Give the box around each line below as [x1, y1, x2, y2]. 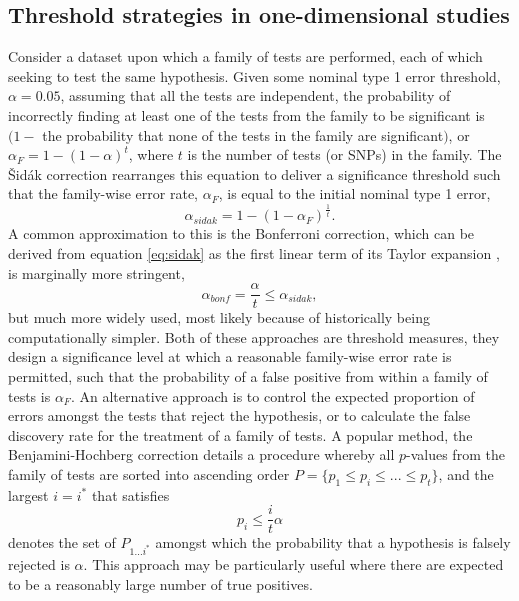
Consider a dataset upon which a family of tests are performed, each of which [8, 46, 483, 67]
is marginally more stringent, [8, 262, 185, 283]
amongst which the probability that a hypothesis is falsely [155, 532, 511, 553]
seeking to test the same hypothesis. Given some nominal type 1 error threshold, [8, 65, 501, 86]
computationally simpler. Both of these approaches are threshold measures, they [8, 326, 500, 347]
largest [8, 484, 49, 505]
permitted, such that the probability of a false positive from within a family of [8, 365, 488, 386]
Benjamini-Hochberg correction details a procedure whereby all [8, 444, 395, 465]
